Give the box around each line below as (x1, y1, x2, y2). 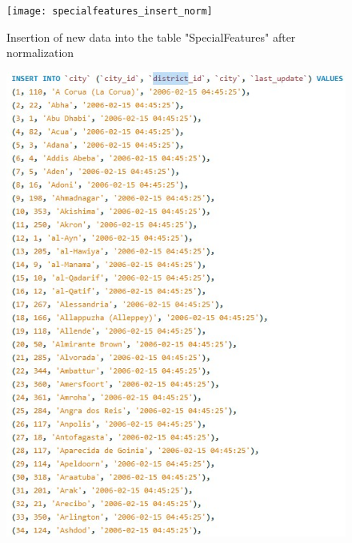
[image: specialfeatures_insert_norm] (6, 6, 213, 17)
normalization (6, 44, 74, 61)
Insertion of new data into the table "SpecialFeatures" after (6, 28, 296, 45)
